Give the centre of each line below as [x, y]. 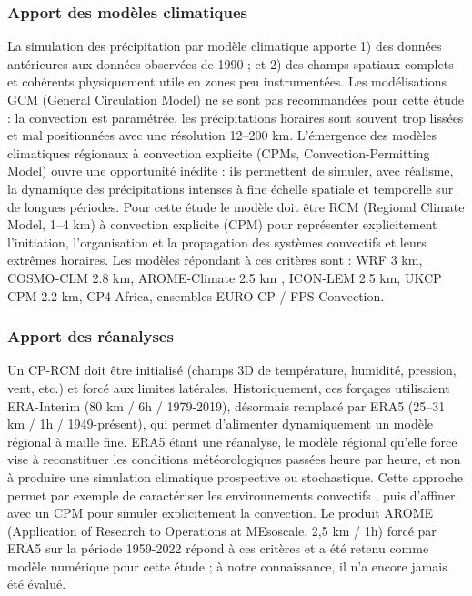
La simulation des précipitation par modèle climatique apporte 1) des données [225, 46]
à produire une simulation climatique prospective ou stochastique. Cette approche [235, 476]
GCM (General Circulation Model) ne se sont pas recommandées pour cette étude [236, 99]
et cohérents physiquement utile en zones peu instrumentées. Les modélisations [227, 81]
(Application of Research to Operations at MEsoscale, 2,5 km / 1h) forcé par [222, 530]
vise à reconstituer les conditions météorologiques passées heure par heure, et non [234, 459]
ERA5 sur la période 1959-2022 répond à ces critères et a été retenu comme [218, 548]
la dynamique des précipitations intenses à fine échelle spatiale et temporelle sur [231, 188]
